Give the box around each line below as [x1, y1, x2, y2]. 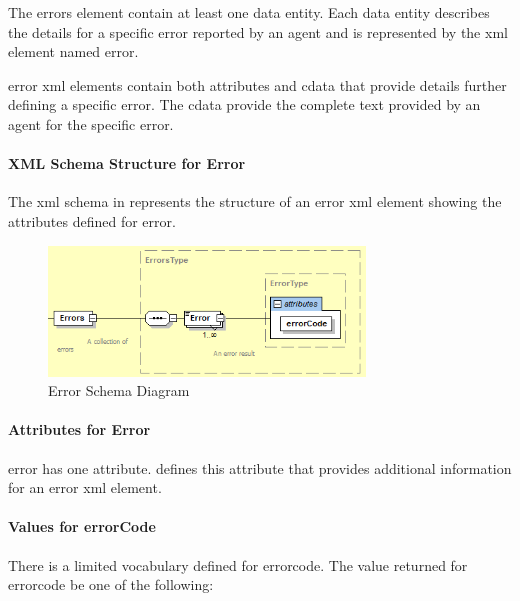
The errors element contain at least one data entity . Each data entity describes [8, 2, 490, 22]
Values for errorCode [8, 516, 156, 537]
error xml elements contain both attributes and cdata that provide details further [8, 74, 507, 95]
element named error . [8, 41, 139, 62]
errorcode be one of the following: [8, 574, 214, 595]
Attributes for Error [8, 419, 151, 440]
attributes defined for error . [8, 210, 176, 231]
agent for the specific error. [8, 113, 174, 134]
